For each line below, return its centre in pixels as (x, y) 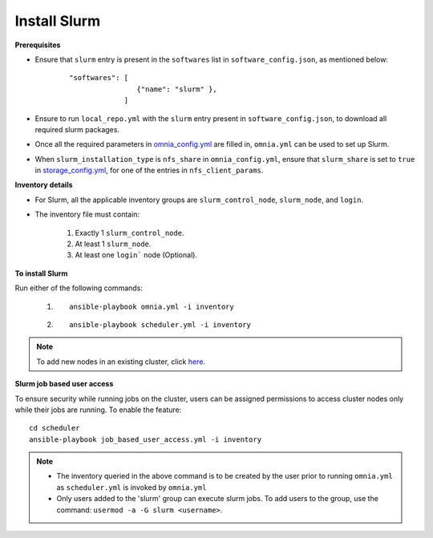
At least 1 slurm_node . (113, 244)
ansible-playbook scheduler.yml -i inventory (160, 324)
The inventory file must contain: (87, 214)
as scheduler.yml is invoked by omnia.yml (132, 487)
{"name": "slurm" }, (177, 89)
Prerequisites (38, 45)
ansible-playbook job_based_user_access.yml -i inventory (146, 439)
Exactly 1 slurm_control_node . (129, 233)
